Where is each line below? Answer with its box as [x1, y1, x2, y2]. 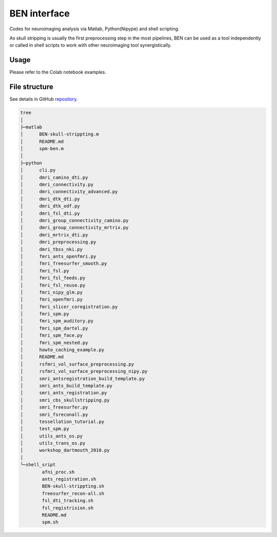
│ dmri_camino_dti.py [20, 175, 88, 180]
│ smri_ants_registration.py [20, 390, 107, 396]
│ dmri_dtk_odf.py [20, 203, 81, 209]
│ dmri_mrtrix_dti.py [20, 232, 88, 238]
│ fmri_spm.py [20, 311, 69, 317]
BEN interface [9, 8, 70, 19]
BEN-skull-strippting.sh [42, 483, 105, 489]
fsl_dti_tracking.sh [42, 498, 94, 504]
